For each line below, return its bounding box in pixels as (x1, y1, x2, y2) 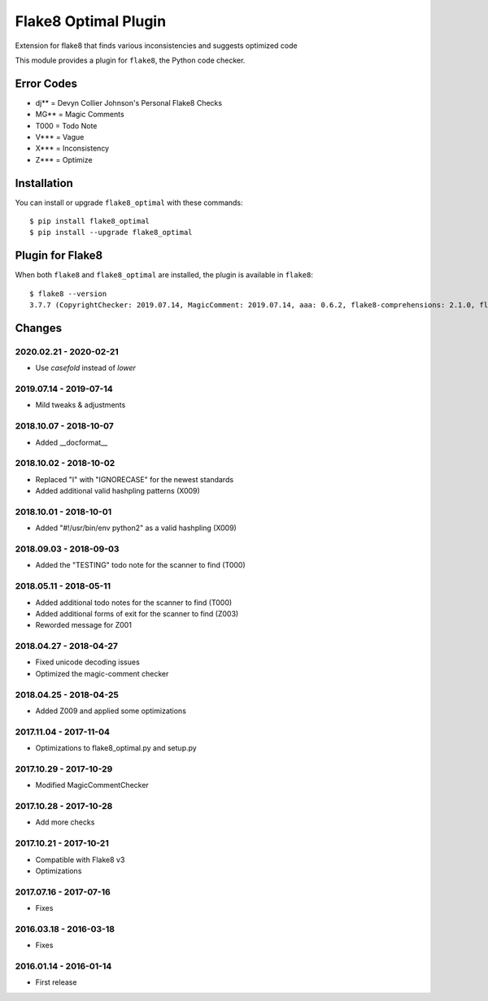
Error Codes (15, 76, 77, 90)
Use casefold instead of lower (35, 363, 136, 373)
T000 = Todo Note (35, 120, 98, 130)
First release (35, 977, 77, 987)
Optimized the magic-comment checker (35, 668, 169, 678)
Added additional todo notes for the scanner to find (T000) (35, 598, 233, 607)
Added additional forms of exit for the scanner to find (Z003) (35, 608, 239, 618)
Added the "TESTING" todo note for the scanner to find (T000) (35, 560, 246, 570)
